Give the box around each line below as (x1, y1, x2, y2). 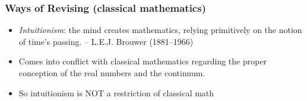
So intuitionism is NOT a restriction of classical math (18, 86, 214, 99)
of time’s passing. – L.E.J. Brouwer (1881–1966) (18, 35, 194, 47)
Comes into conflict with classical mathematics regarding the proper (18, 55, 267, 67)
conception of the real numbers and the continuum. (18, 67, 205, 79)
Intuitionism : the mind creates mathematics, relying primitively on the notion (18, 24, 302, 36)
